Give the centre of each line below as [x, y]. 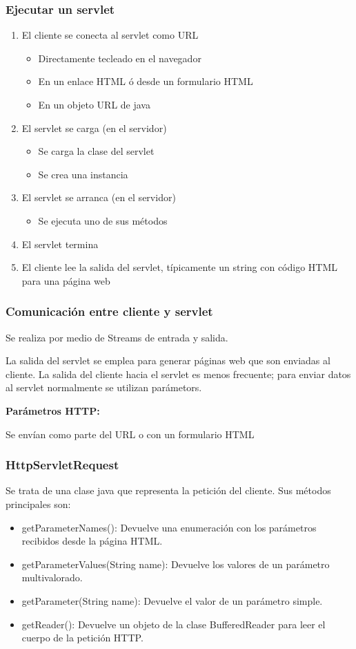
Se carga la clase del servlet [96, 151]
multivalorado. [52, 577]
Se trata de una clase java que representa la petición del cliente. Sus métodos [168, 490]
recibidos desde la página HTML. [92, 541]
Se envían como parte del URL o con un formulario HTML [130, 434]
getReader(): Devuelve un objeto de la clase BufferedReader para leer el [174, 624]
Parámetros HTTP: [53, 410]
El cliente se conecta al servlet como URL [110, 35]
